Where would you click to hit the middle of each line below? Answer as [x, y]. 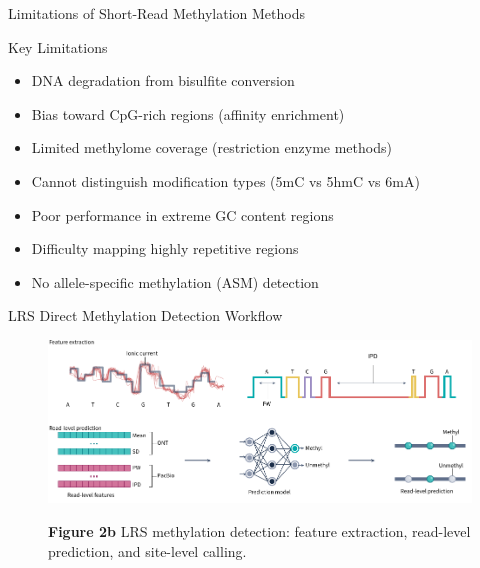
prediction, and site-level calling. [147, 550]
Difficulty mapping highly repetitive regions [165, 248]
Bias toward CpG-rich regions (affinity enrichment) [188, 113]
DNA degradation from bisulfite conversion [163, 80]
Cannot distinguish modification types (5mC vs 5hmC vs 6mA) [225, 180]
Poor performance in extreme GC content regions [182, 214]
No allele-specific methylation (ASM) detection [175, 281]
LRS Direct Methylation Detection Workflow [145, 315]
